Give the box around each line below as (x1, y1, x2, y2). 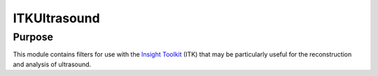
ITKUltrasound (13, 10, 101, 26)
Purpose (13, 31, 54, 43)
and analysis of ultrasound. (13, 60, 92, 68)
